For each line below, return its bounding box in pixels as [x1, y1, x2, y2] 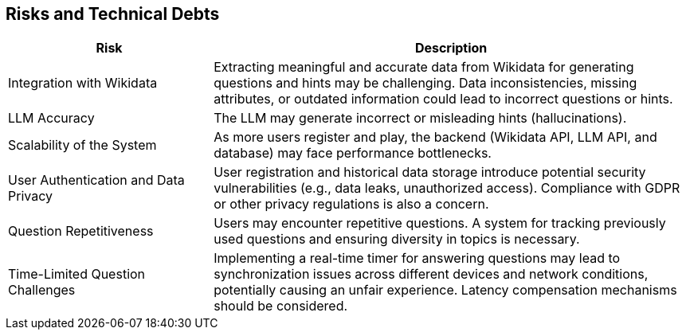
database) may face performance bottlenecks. [214, 145, 492, 162]
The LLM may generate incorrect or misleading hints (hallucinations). [214, 110, 627, 127]
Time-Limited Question [8, 266, 146, 283]
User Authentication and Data [8, 172, 185, 189]
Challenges [8, 282, 76, 299]
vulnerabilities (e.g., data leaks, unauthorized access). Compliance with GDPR [214, 180, 680, 197]
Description [414, 40, 488, 57]
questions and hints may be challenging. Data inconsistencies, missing [214, 75, 637, 92]
